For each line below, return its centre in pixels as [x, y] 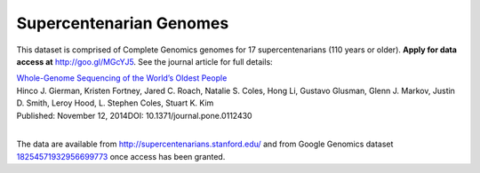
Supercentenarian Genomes [123, 23]
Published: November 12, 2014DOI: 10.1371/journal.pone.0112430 [134, 115]
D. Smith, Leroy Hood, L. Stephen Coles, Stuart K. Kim [115, 103]
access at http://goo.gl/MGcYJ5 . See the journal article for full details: [144, 61]
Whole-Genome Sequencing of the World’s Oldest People [122, 78]
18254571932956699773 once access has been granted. [121, 156]
